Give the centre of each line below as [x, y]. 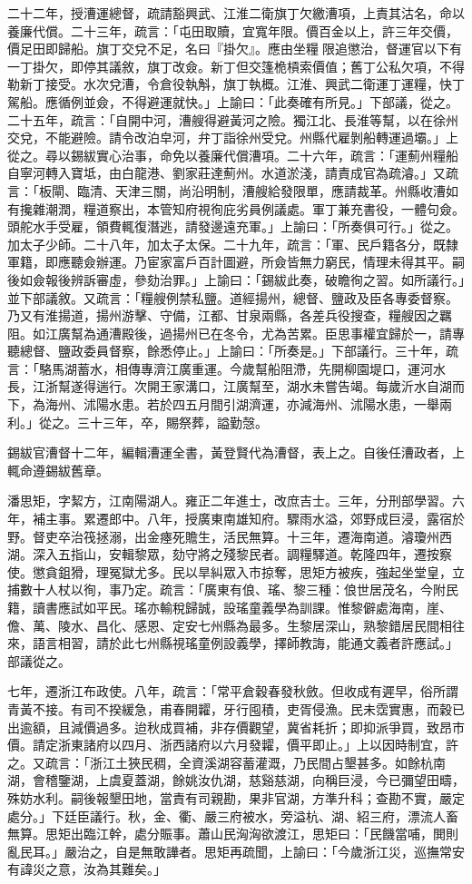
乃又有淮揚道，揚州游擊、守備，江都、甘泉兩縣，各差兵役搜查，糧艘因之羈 [230, 315]
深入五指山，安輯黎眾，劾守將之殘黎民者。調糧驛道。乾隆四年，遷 [229, 554]
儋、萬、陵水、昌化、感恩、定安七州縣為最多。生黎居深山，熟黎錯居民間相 [230, 625]
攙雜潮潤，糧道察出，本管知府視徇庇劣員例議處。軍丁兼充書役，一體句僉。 [242, 208]
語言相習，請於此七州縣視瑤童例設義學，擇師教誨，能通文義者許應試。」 [245, 643]
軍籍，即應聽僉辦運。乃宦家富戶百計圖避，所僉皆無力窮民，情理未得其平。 [230, 262]
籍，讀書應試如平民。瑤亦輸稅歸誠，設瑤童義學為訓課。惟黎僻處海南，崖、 [230, 607]
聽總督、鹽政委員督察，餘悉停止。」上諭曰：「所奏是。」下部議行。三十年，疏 [233, 351]
